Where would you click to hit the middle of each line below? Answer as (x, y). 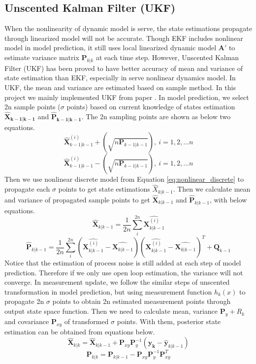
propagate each (27, 189)
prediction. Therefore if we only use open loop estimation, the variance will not (124, 272)
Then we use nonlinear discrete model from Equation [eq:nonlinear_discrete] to (124, 179)
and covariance (27, 321)
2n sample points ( (32, 107)
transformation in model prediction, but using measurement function (108, 291)
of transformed (86, 321)
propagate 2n (24, 301)
